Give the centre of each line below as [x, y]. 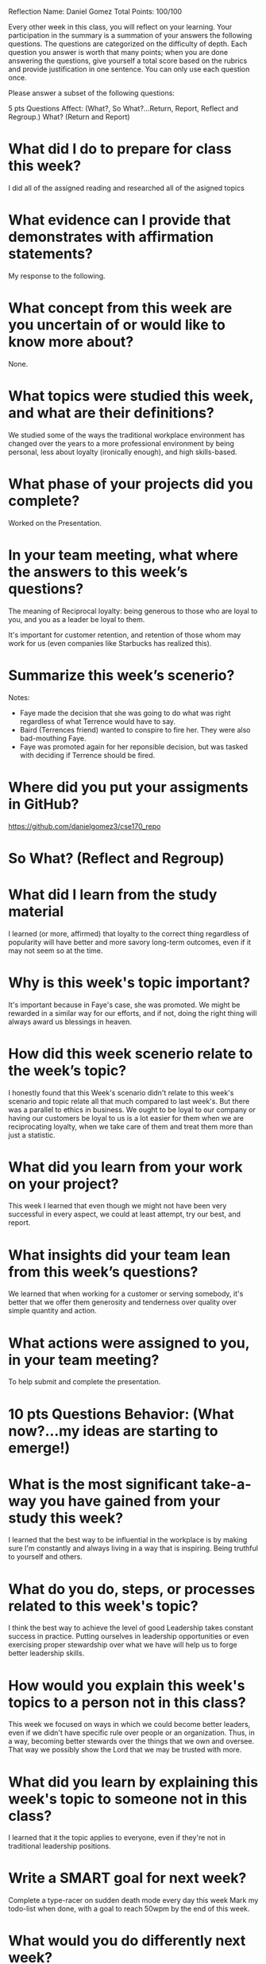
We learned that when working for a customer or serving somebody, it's [126, 1294]
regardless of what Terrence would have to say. [98, 721]
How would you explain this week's [127, 1685]
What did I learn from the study [113, 894]
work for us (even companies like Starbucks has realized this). [110, 643]
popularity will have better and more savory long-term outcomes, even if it [130, 942]
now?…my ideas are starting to [113, 1431]
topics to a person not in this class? [127, 1702]
